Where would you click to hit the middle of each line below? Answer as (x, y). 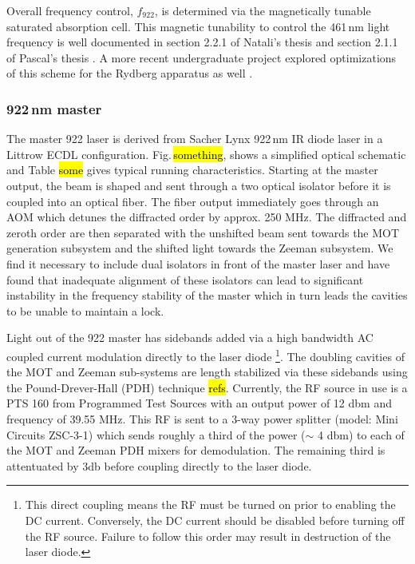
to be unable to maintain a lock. (85, 310)
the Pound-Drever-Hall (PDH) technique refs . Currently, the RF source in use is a (207, 387)
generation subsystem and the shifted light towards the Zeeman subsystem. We (200, 248)
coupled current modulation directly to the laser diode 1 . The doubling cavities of (206, 355)
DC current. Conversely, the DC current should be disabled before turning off (215, 520)
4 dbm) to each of (361, 434)
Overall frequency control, (70, 10)
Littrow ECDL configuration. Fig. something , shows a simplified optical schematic (206, 154)
